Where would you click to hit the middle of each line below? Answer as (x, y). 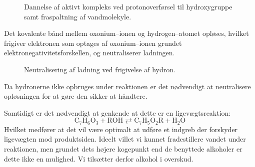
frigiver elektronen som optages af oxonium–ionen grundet (93, 43)
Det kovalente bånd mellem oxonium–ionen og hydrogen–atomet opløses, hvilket (126, 33)
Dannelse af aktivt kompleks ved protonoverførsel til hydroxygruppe (128, 6)
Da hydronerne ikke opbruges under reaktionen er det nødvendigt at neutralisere (127, 86)
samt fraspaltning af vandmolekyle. (78, 16)
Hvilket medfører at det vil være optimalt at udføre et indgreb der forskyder (121, 129)
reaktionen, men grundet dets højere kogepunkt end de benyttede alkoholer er (123, 148)
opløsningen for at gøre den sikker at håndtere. (76, 96)
